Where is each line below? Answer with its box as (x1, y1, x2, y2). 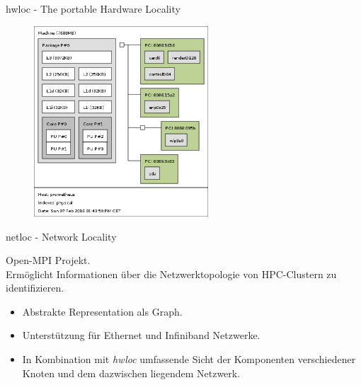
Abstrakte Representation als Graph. (22, 304, 183, 318)
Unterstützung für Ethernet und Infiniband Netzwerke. (22, 328, 260, 343)
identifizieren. (6, 280, 64, 295)
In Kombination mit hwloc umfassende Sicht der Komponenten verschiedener (22, 352, 356, 367)
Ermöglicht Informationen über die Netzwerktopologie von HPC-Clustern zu (6, 266, 337, 281)
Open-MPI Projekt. (6, 253, 91, 268)
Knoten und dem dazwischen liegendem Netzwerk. (22, 365, 241, 380)
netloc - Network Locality (6, 229, 117, 243)
